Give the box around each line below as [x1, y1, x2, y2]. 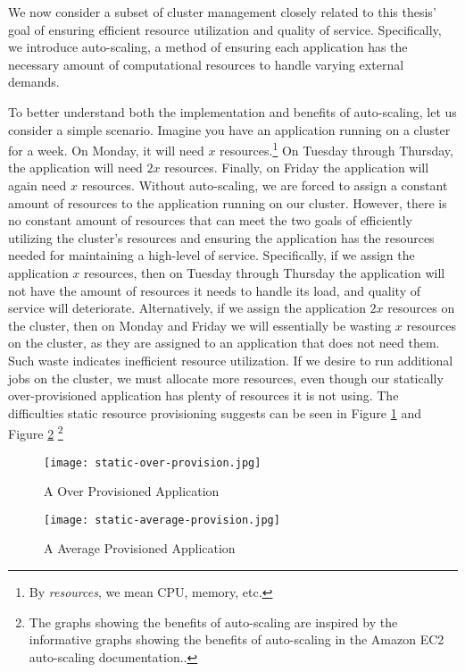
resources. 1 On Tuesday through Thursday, [220, 139, 453, 159]
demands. [8, 72, 60, 91]
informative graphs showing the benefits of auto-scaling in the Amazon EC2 [29, 630, 444, 649]
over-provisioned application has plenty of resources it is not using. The [8, 386, 399, 405]
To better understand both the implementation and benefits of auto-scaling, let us [8, 102, 457, 121]
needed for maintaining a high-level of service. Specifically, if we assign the [8, 246, 415, 265]
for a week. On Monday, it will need [8, 140, 204, 159]
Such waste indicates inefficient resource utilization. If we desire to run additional [8, 350, 453, 369]
